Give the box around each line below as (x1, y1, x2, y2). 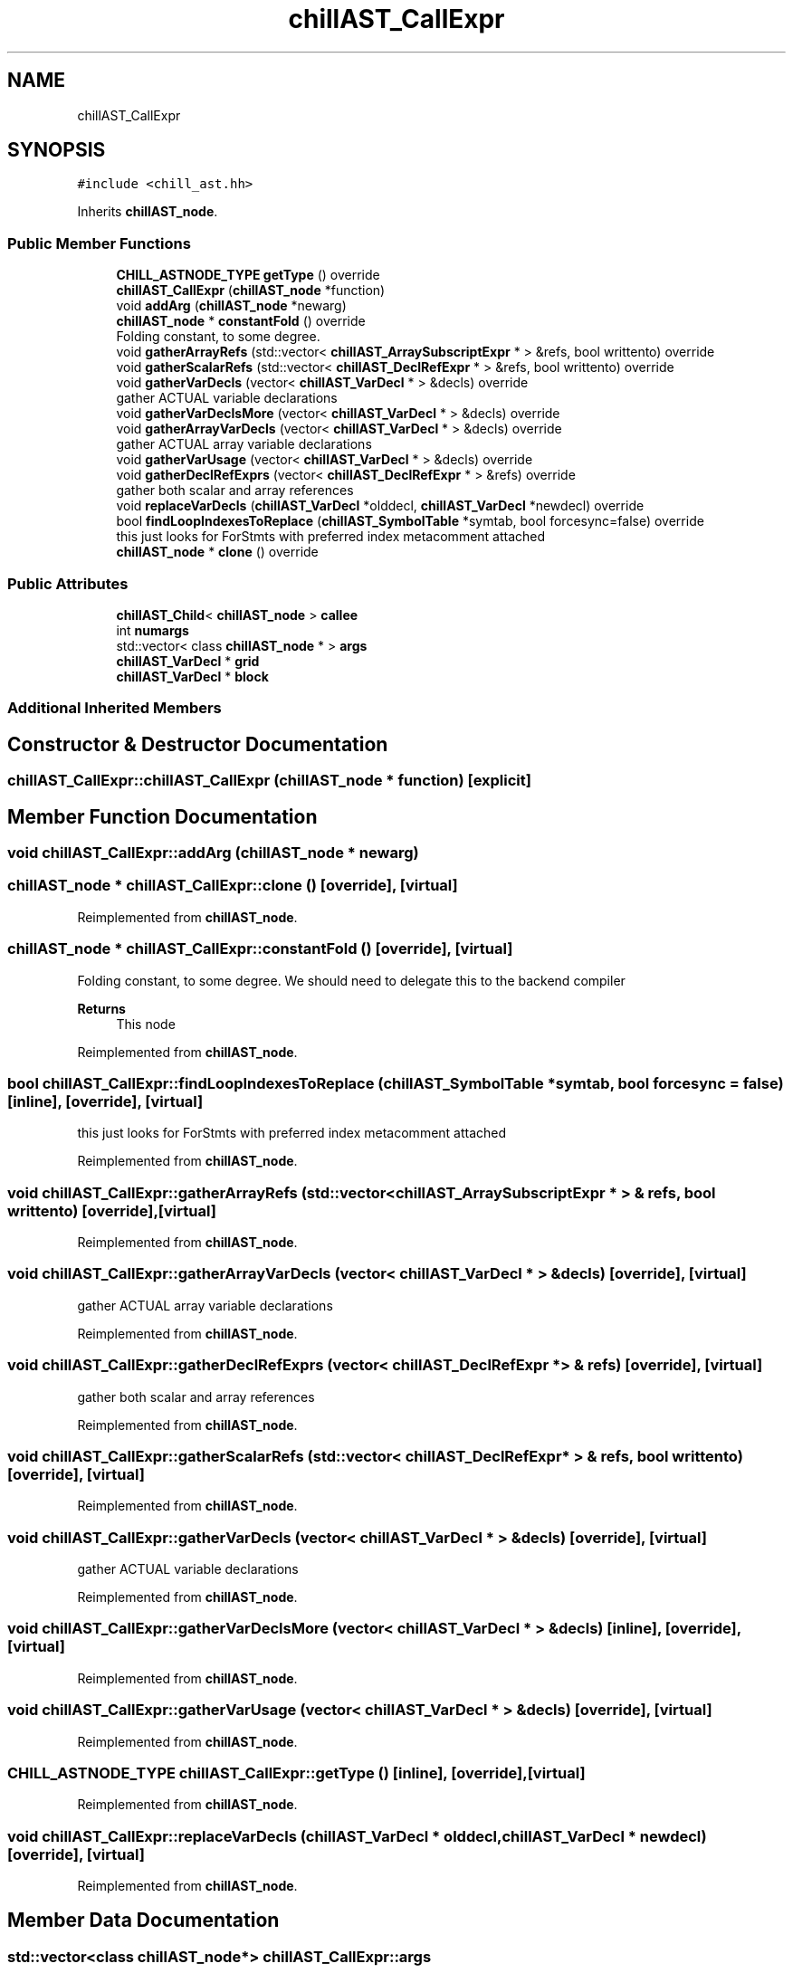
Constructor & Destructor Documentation (7, 732, 388, 756)
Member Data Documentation (7, 1909, 280, 1932)
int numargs (116, 622, 189, 638)
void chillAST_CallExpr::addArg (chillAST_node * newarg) (7, 844, 419, 862)
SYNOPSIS (7, 138, 106, 162)
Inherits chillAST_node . (77, 204, 218, 220)
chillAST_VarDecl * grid (116, 653, 260, 669)
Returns (77, 1000, 126, 1016)
